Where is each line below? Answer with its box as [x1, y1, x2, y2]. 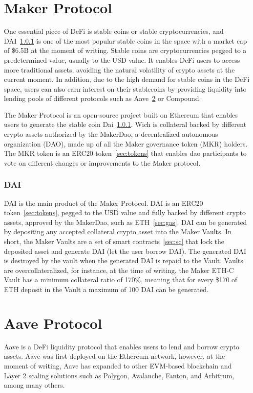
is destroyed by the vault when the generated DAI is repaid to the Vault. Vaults [4, 255, 243, 266]
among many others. [4, 380, 65, 390]
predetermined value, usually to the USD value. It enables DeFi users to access [4, 54, 240, 65]
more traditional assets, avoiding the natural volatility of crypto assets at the [4, 64, 235, 74]
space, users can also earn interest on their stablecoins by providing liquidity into [4, 83, 247, 94]
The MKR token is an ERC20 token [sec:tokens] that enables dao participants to [4, 148, 247, 158]
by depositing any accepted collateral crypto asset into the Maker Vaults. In [4, 226, 232, 237]
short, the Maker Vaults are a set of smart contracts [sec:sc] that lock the [4, 236, 225, 246]
